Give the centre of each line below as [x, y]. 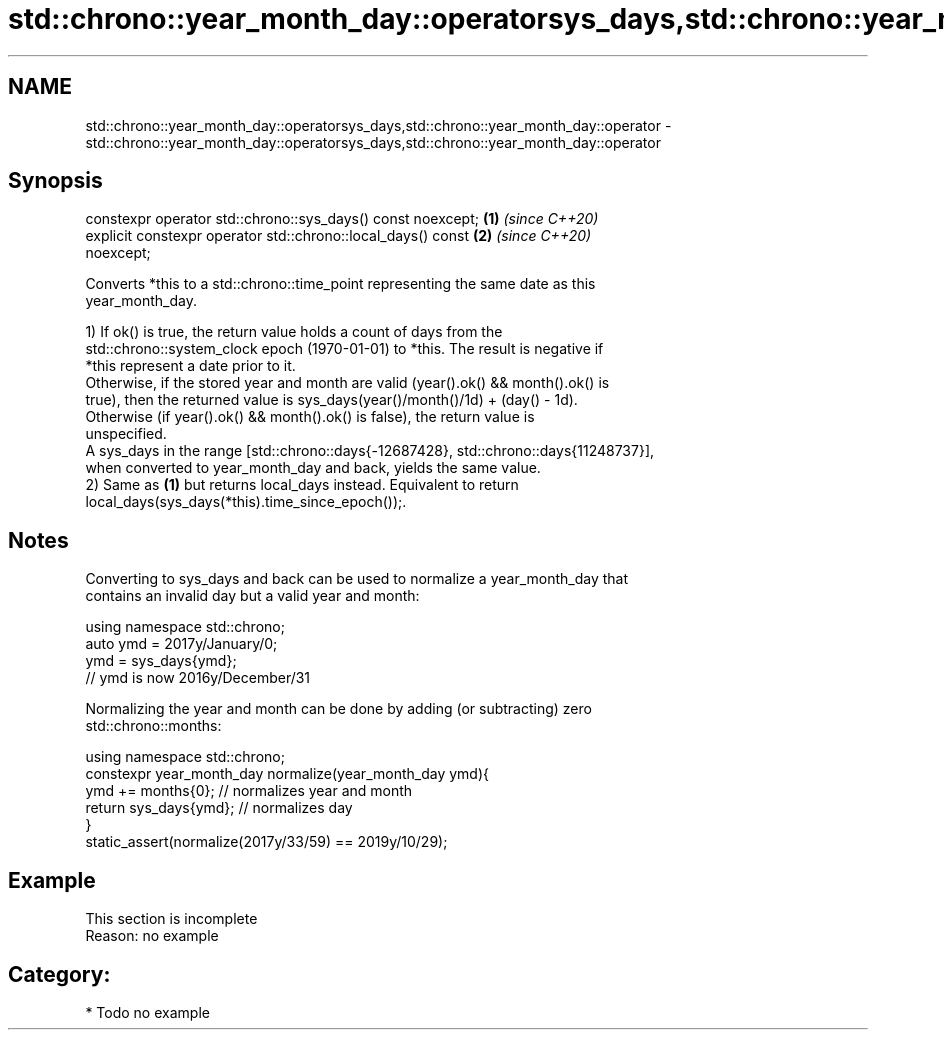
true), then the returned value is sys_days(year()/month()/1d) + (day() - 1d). [331, 400]
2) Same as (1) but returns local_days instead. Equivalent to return [302, 485]
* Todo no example [147, 1012]
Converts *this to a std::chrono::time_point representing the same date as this [340, 284]
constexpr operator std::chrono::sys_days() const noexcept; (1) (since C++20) [342, 219]
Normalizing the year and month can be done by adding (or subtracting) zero [338, 709]
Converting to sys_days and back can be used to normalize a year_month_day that [357, 579]
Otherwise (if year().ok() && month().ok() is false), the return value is [310, 417]
